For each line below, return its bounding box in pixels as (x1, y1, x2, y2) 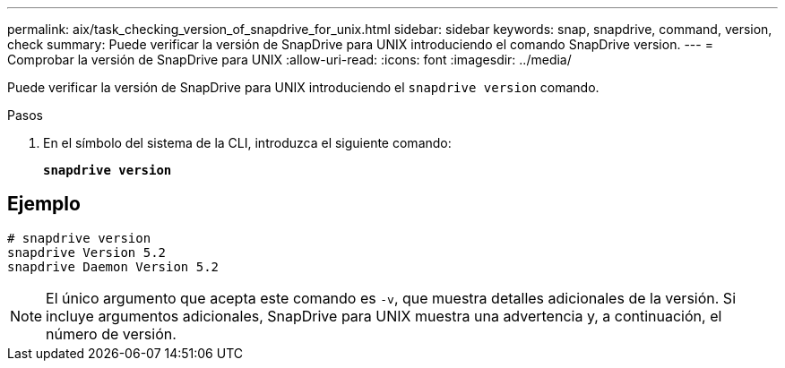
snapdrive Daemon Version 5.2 (7, 259, 220, 274)
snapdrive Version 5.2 (7, 244, 167, 260)
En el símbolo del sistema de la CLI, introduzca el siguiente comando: (43, 135, 452, 150)
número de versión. (46, 324, 177, 343)
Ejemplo (7, 193, 81, 216)
